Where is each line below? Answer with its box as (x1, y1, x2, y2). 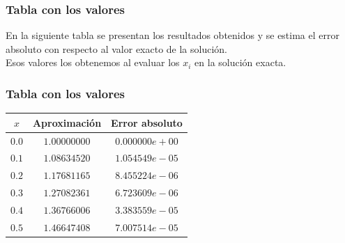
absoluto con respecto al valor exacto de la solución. (6, 41, 228, 56)
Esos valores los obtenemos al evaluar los (6, 55, 180, 70)
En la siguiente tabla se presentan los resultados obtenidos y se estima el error (6, 28, 339, 42)
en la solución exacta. (194, 55, 286, 70)
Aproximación (32, 115, 102, 130)
